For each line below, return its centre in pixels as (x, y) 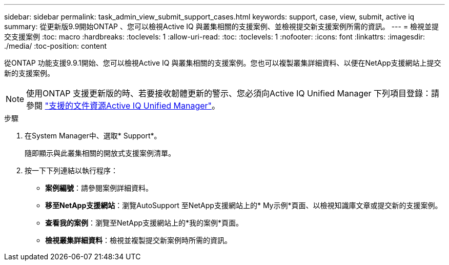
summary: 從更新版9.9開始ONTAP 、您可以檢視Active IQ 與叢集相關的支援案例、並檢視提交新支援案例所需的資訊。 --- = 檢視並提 (222, 26)
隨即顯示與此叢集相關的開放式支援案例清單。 (100, 153)
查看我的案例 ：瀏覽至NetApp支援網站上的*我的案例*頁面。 (144, 223)
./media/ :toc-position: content (56, 46)
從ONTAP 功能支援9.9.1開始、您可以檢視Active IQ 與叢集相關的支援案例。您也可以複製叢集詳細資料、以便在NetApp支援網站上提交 (223, 63)
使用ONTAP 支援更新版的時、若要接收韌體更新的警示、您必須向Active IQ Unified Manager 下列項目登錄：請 (233, 93)
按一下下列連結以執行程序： (71, 170)
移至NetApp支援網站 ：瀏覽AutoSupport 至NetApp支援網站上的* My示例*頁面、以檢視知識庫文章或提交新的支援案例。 (244, 205)
